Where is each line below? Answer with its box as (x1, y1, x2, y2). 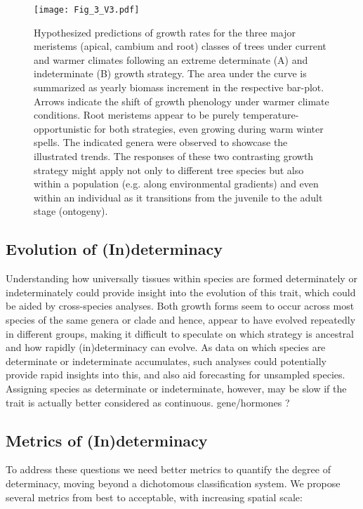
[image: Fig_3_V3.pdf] (34, 5, 140, 15)
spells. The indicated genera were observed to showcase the (34, 135, 288, 150)
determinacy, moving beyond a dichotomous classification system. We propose (6, 475, 341, 490)
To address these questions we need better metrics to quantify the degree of (6, 462, 331, 477)
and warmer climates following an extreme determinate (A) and (34, 52, 308, 67)
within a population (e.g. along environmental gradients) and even (34, 176, 319, 191)
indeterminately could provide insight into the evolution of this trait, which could (6, 284, 356, 299)
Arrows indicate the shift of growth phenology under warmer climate (34, 93, 329, 108)
